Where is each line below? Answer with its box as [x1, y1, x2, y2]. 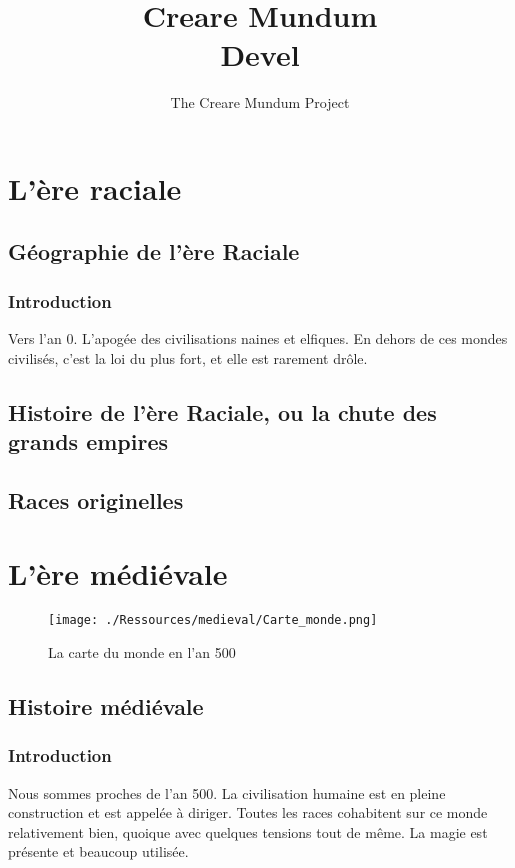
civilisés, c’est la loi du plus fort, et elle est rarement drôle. [8, 347, 368, 368]
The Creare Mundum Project [170, 92, 350, 113]
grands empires [8, 426, 169, 457]
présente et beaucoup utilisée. [8, 841, 189, 862]
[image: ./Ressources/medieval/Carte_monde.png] [48, 613, 378, 628]
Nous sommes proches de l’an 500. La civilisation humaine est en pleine [8, 782, 446, 803]
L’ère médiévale [8, 553, 228, 594]
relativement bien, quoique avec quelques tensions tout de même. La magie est [8, 821, 488, 842]
